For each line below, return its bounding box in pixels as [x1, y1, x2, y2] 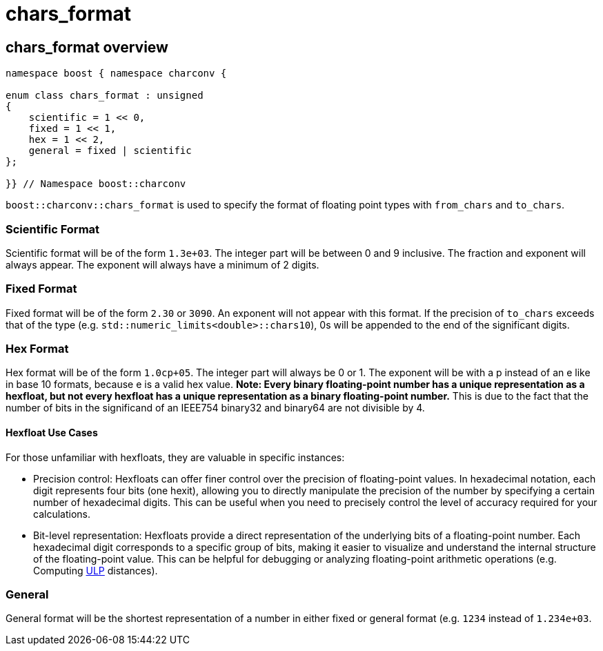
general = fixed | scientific [28, 145, 192, 157]
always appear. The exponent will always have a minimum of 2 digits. [6, 258, 319, 271]
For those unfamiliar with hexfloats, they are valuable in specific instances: [6, 451, 345, 463]
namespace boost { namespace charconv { [6, 68, 227, 79]
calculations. [33, 507, 90, 520]
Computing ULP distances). [33, 564, 158, 576]
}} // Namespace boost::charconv [6, 178, 186, 190]
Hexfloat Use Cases [6, 427, 98, 439]
